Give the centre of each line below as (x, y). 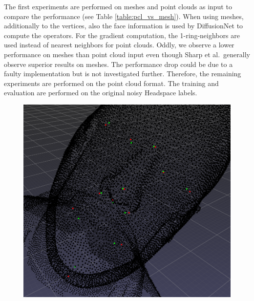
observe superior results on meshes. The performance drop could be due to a (118, 64)
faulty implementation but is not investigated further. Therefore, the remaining (123, 74)
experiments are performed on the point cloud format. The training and (111, 83)
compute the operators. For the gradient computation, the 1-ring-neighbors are (122, 35)
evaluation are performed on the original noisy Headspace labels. (101, 93)
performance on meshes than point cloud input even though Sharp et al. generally (127, 54)
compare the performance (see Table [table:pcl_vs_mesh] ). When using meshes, (124, 16)
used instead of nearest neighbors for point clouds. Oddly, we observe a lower (119, 45)
